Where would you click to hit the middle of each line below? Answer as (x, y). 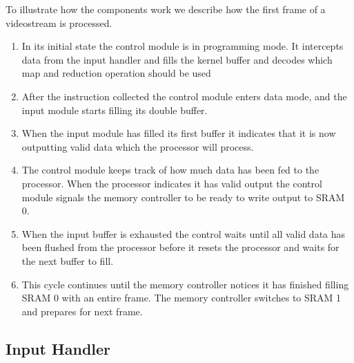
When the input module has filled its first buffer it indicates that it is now (179, 133)
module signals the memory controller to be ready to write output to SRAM (183, 197)
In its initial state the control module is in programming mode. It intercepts (183, 46)
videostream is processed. (59, 22)
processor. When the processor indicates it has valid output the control (172, 183)
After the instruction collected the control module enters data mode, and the (184, 96)
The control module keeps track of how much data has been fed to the (170, 170)
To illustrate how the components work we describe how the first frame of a (166, 9)
